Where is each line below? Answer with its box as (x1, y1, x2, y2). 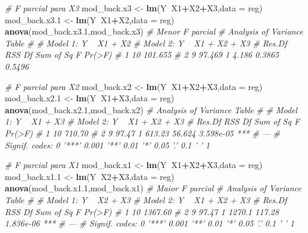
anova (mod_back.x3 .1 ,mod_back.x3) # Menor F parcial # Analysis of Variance (5, 25, 303, 38)
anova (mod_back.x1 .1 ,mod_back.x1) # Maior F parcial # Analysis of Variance (5, 182, 301, 194)
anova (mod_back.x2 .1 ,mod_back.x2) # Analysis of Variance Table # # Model (5, 103, 298, 116)
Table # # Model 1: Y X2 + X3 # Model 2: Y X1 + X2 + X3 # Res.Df (5, 193, 287, 206)
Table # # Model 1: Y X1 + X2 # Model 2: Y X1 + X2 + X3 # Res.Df (5, 36, 287, 49)
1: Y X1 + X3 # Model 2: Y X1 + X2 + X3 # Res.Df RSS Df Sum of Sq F (5, 115, 300, 128)
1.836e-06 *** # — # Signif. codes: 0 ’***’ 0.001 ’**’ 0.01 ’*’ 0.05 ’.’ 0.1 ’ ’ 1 (5, 217, 295, 229)
